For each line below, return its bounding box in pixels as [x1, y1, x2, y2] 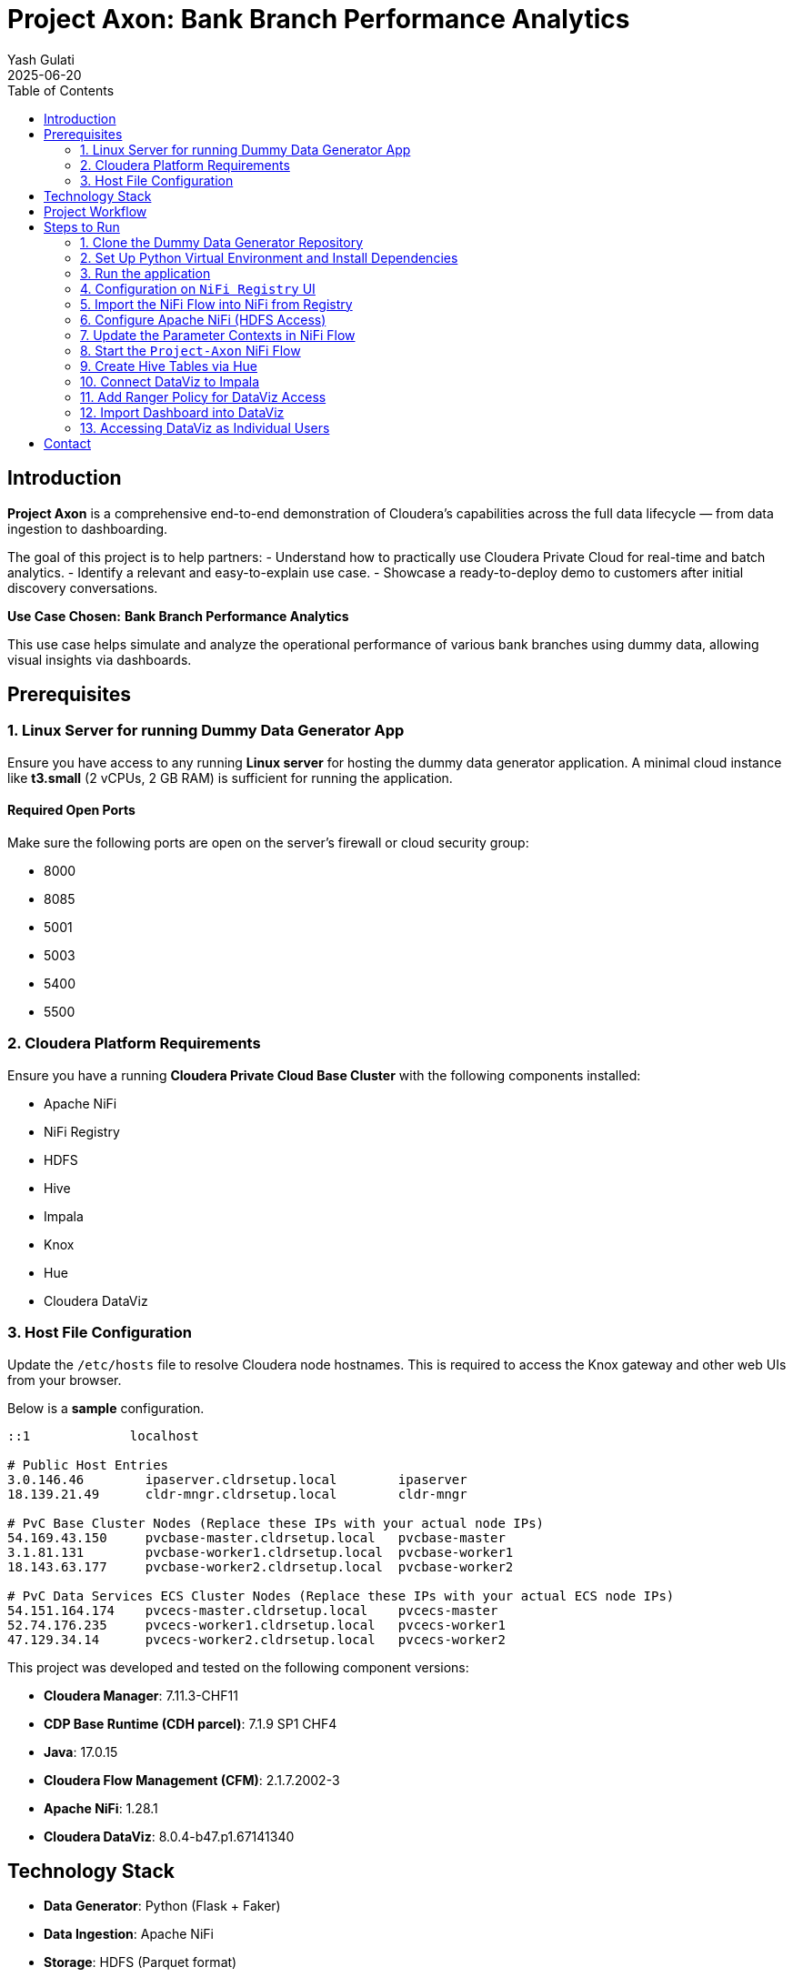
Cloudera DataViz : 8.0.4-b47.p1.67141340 [44, 1828, 295, 1844]
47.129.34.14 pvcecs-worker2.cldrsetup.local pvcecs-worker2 [7, 1631, 506, 1647]
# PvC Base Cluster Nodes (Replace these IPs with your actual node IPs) [7, 1515, 545, 1530]
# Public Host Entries [7, 1457, 169, 1472]
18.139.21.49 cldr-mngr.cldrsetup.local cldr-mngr [7, 1486, 467, 1501]
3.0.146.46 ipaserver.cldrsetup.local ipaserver [7, 1471, 467, 1487]
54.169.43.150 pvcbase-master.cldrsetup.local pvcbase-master [7, 1530, 506, 1545]
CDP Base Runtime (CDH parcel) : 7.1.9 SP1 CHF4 [44, 1715, 337, 1731]
